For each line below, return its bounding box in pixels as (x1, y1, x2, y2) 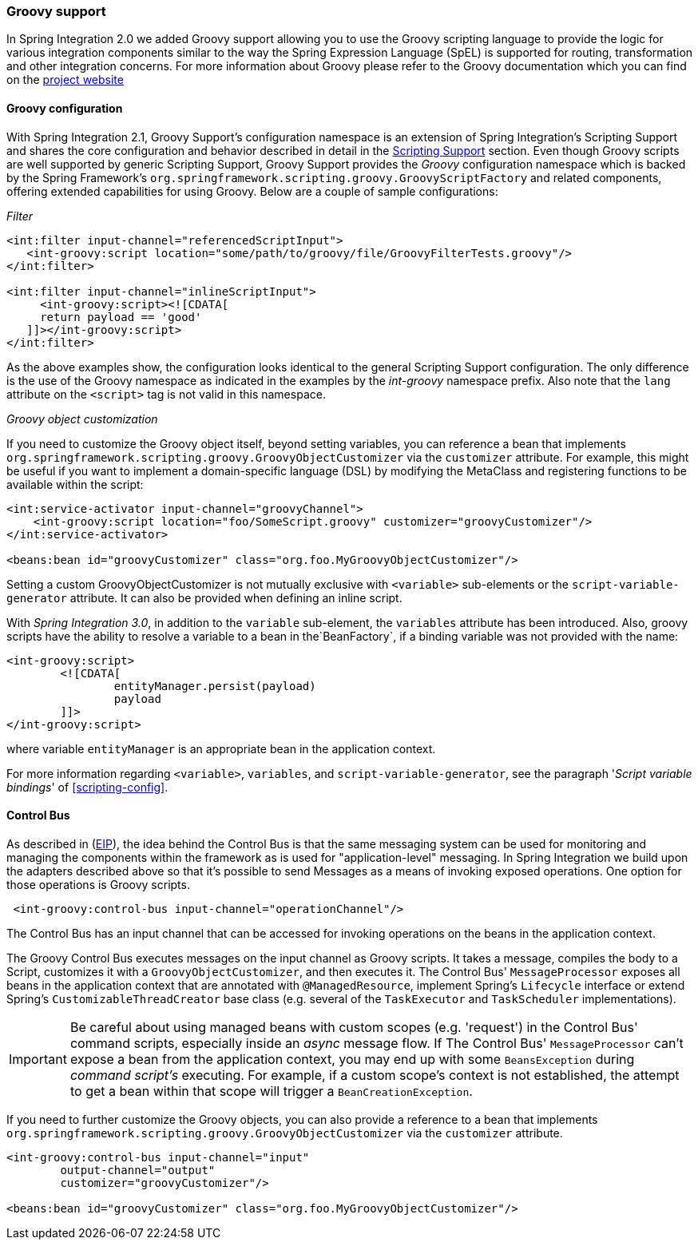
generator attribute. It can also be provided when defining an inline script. (6, 590, 403, 605)
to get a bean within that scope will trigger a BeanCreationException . (69, 1082, 473, 1099)
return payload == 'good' (40, 310, 202, 323)
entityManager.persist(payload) (113, 679, 316, 692)
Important (9, 1050, 67, 1067)
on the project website (6, 73, 124, 87)
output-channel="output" (60, 1163, 216, 1177)
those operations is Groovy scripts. (6, 877, 190, 891)
